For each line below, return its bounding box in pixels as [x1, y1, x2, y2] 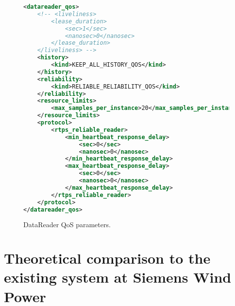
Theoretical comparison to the [4, 248, 211, 268]
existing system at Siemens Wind [4, 267, 232, 287]
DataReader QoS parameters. [23, 219, 111, 230]
